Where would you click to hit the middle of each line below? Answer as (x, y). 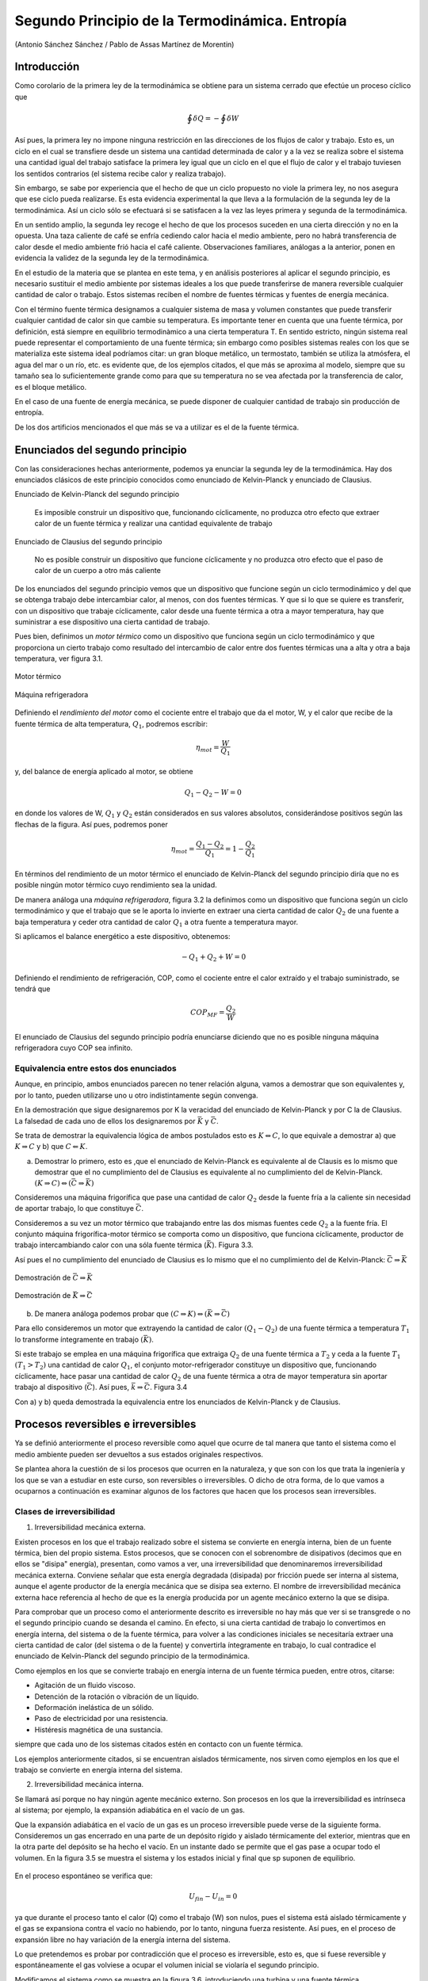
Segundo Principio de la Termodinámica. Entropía (181, 21)
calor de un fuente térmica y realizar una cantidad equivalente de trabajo (153, 524)
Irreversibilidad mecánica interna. (89, 1784)
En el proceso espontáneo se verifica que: (84, 1876)
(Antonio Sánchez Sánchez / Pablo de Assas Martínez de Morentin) (124, 44)
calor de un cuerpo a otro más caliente (98, 571)
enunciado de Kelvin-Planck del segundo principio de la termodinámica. (132, 1656)
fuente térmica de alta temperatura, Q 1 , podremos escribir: (111, 725)
